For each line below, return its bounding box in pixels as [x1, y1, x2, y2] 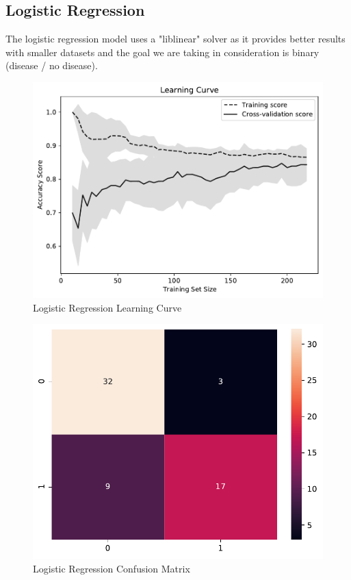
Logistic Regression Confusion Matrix [33, 561, 190, 575]
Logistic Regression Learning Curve [33, 300, 182, 314]
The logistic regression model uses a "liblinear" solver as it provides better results [5, 31, 346, 46]
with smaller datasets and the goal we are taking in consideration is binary [5, 45, 320, 59]
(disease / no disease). [5, 58, 98, 73]
